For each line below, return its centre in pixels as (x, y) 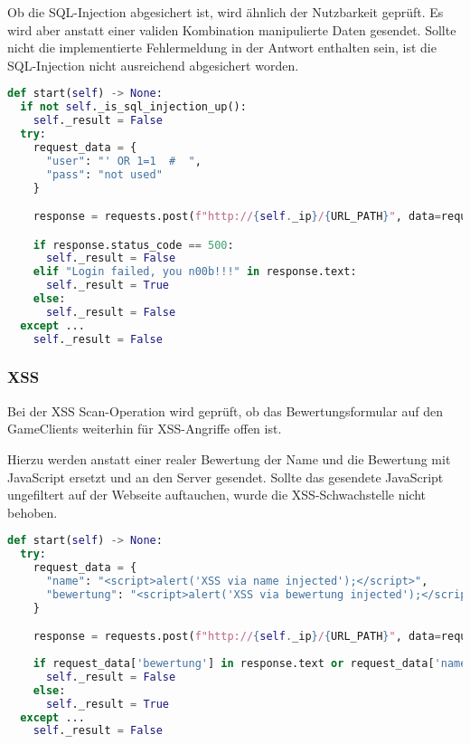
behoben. (33, 512)
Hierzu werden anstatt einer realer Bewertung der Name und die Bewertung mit (229, 458)
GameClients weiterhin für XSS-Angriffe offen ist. (145, 429)
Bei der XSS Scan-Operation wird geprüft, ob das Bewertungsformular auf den (225, 410)
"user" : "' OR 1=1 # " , (123, 161)
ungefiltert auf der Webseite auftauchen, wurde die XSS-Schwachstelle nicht (217, 495)
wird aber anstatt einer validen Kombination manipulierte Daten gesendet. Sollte (232, 29)
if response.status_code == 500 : (133, 245)
